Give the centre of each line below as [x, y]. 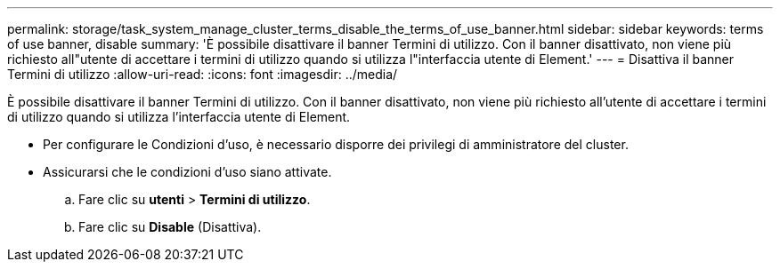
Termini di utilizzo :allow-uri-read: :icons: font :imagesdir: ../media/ [203, 74]
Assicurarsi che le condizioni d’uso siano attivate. [187, 172]
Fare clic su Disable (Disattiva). [170, 227]
